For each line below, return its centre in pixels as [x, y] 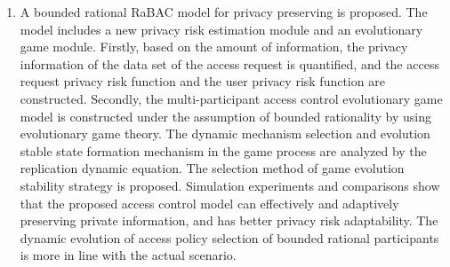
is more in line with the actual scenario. [128, 255]
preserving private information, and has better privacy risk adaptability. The [229, 220]
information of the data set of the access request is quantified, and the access [229, 63]
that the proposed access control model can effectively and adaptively [209, 203]
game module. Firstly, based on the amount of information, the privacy [214, 47]
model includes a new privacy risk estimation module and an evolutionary [221, 29]
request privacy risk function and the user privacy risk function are [202, 81]
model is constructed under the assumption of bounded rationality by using [225, 116]
